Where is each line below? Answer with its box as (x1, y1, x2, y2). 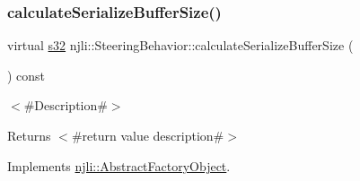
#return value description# (71, 126, 224, 144)
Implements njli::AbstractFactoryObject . (7, 156, 231, 175)
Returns (7, 126, 51, 144)
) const (7, 65, 46, 84)
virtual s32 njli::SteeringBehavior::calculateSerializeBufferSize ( (7, 36, 354, 55)
